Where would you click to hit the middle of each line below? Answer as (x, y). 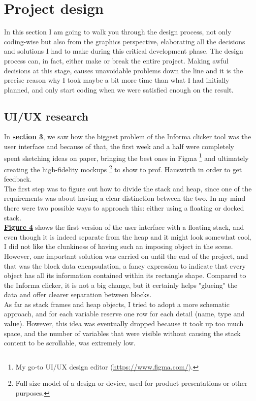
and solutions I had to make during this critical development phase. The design (124, 51)
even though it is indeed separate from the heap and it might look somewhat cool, (128, 236)
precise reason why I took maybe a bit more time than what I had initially (117, 80)
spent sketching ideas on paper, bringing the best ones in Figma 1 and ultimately (126, 157)
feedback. (18, 179)
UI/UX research (46, 116)
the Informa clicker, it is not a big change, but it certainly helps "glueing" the (121, 285)
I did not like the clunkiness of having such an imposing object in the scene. (119, 246)
